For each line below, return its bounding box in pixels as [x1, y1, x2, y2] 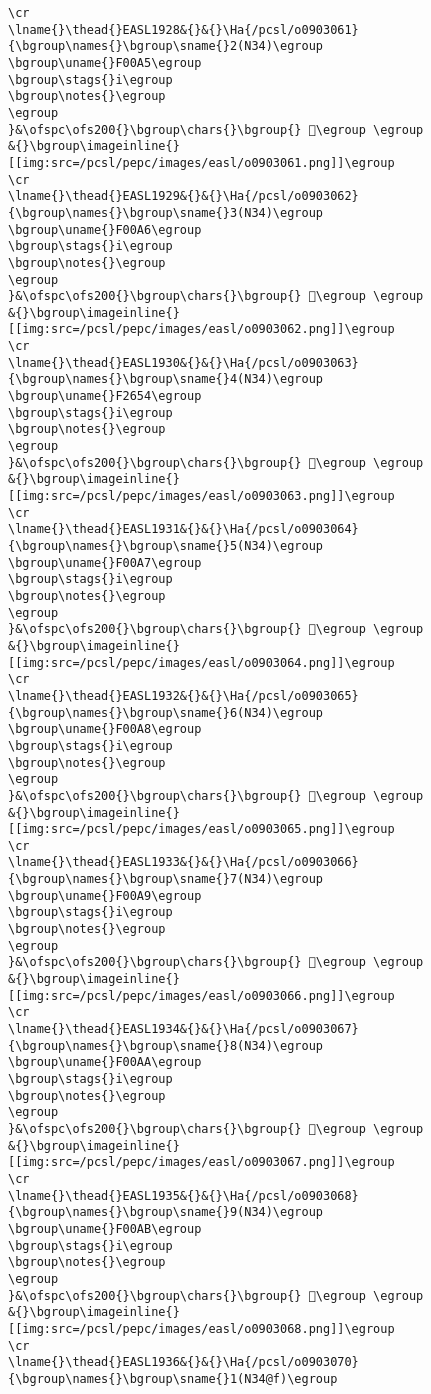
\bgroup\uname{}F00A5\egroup [8, 55, 202, 70]
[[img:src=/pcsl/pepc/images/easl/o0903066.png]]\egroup [8, 988, 395, 1003]
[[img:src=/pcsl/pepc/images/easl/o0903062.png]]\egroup [8, 322, 395, 337]
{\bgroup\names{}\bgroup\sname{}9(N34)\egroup [8, 1205, 323, 1220]
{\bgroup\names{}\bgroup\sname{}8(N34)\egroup [8, 1038, 323, 1053]
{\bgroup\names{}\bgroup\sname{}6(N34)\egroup [8, 705, 323, 720]
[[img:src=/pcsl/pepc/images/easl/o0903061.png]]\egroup [8, 155, 395, 170]
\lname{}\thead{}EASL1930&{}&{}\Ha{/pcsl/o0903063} [8, 355, 359, 370]
